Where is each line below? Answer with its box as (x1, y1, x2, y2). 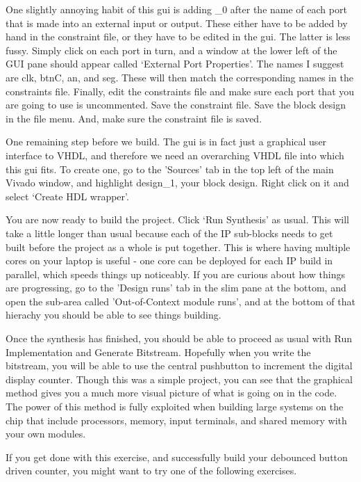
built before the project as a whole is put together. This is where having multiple (6, 239, 351, 254)
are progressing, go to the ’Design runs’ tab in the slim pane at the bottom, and (6, 280, 346, 295)
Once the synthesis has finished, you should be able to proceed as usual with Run (6, 331, 353, 346)
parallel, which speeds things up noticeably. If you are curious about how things (6, 266, 345, 281)
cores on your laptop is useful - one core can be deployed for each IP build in (6, 253, 333, 268)
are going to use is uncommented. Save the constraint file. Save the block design (6, 97, 346, 112)
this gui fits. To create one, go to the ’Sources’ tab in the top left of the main (6, 161, 334, 176)
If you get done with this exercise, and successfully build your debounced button (6, 449, 348, 464)
